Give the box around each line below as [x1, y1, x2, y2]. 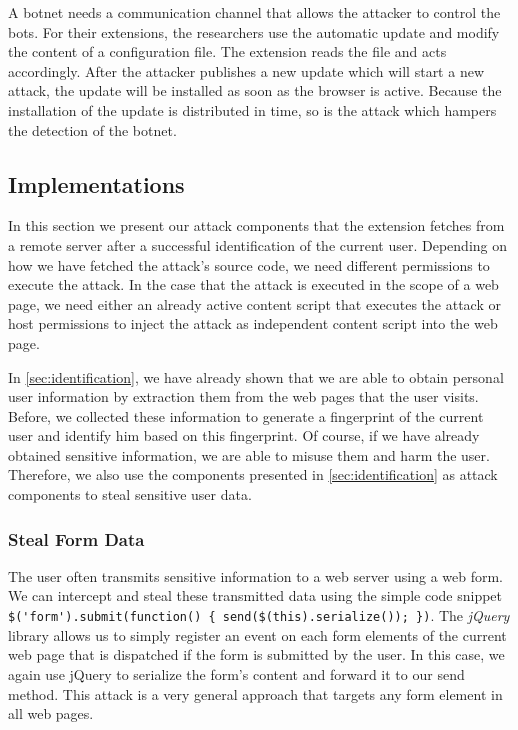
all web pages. [8, 703, 94, 724]
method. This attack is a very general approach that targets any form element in [8, 683, 503, 704]
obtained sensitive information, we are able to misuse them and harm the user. [8, 444, 490, 465]
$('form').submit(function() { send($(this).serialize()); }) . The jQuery [8, 605, 510, 626]
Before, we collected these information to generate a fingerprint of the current [8, 405, 484, 426]
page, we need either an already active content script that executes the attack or [8, 293, 501, 314]
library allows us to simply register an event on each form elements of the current [8, 624, 507, 645]
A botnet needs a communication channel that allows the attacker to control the [8, 2, 501, 22]
